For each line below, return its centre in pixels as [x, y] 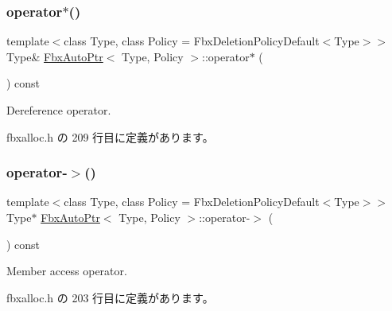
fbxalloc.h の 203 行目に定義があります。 [110, 297]
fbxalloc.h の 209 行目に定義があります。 [110, 136]
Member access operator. [67, 271]
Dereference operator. [59, 110]
